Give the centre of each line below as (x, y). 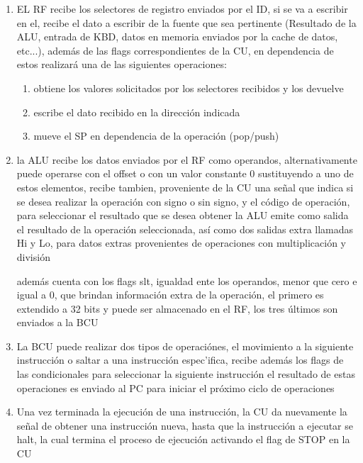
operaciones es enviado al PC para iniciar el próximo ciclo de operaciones (175, 387)
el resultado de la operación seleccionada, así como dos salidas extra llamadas (185, 229)
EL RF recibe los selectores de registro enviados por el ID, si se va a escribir (182, 9)
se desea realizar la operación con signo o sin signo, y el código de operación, (183, 201)
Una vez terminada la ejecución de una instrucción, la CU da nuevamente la (182, 412)
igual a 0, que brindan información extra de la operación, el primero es (170, 295)
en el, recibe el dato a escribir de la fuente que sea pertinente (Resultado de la (186, 22)
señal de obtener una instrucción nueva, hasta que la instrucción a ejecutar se (185, 425)
